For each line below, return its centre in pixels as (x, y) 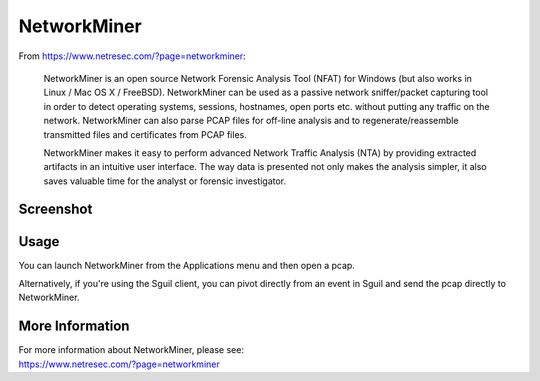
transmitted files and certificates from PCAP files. (145, 134)
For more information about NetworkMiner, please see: (131, 350)
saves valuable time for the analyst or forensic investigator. (165, 181)
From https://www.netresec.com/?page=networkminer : (132, 56)
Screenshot (55, 209)
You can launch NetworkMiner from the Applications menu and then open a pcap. (186, 265)
